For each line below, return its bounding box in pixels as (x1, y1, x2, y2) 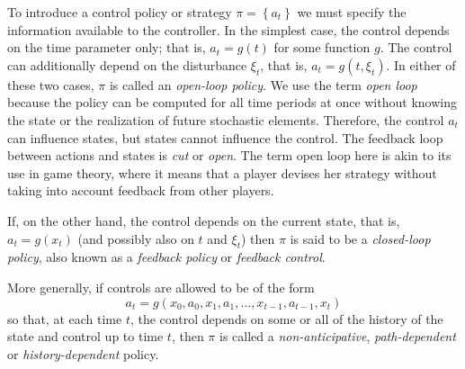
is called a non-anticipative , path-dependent (219, 327, 456, 346)
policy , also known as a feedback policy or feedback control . (7, 247, 326, 266)
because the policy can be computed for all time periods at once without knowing (7, 93, 457, 112)
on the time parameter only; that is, (7, 38, 206, 57)
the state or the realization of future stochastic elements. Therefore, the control (7, 110, 444, 129)
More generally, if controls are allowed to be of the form (7, 277, 315, 296)
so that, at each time (7, 309, 122, 328)
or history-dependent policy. (7, 344, 159, 363)
